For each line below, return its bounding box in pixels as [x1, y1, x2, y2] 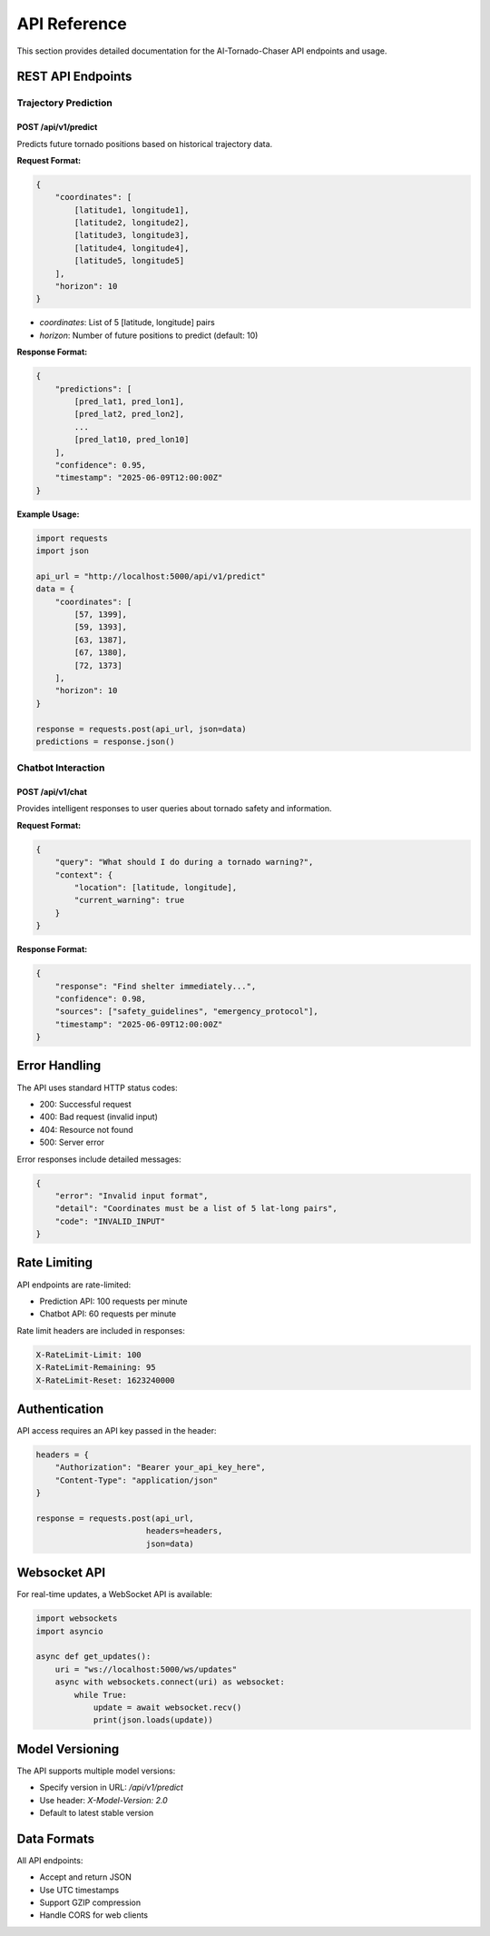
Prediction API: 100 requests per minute [39, 1296, 188, 1306]
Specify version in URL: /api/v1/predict [39, 1782, 183, 1793]
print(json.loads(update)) [93, 1715, 213, 1725]
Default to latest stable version [39, 1808, 154, 1819]
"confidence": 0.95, [54, 460, 147, 470]
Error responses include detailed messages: [16, 1154, 181, 1165]
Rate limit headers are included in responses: [16, 1325, 186, 1335]
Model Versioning [16, 1741, 120, 1757]
